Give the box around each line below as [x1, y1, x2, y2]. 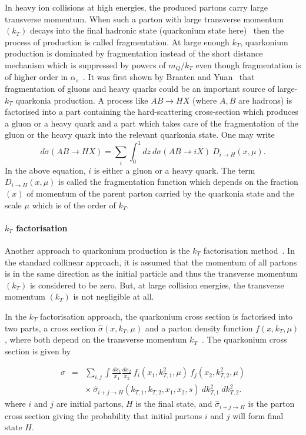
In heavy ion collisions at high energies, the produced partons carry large [5, 1, 268, 13]
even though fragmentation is [195, 58, 301, 71]
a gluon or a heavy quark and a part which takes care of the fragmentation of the [5, 117, 298, 129]
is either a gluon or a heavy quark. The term [94, 164, 255, 176]
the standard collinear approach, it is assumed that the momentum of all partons [5, 255, 297, 268]
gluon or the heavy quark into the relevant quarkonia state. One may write [5, 128, 275, 141]
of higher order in [5, 71, 68, 83]
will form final [232, 409, 284, 421]
